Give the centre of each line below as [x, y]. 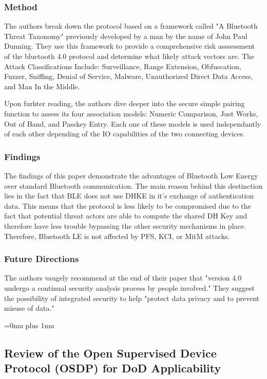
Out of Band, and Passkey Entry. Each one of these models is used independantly [133, 123]
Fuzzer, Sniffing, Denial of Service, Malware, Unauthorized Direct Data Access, [129, 76]
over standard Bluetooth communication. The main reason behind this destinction [133, 185]
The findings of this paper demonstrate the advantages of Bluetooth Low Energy [131, 175]
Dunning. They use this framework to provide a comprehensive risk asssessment [130, 46]
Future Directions [42, 259]
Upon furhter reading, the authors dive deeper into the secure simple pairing [125, 103]
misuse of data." [29, 308]
